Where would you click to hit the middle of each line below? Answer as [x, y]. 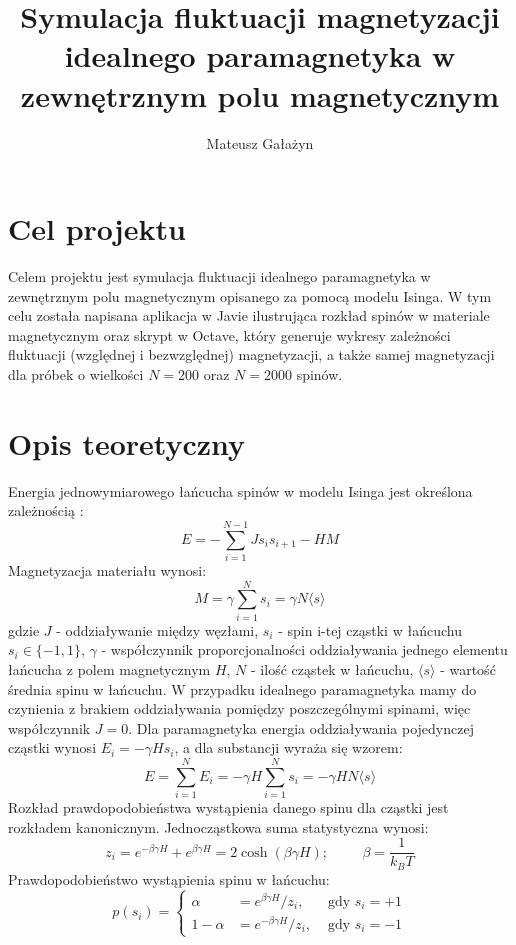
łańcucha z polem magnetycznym [109, 668]
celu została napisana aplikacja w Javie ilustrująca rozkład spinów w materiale [249, 315]
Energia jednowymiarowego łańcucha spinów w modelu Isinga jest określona [240, 490]
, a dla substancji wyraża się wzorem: [288, 747]
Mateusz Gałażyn [260, 142]
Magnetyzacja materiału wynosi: [107, 570]
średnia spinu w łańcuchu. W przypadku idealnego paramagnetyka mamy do [242, 688]
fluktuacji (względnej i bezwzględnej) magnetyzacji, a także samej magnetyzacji [251, 354]
